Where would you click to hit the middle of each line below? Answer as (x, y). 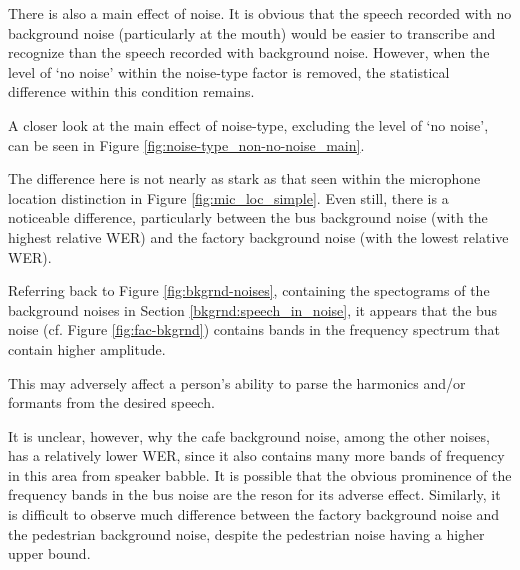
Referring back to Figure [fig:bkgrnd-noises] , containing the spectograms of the (249, 290)
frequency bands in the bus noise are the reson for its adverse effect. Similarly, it (254, 494)
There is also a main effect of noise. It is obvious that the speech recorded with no (260, 13)
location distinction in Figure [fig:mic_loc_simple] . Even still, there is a (228, 197)
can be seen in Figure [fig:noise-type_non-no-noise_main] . (186, 144)
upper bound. (49, 553)
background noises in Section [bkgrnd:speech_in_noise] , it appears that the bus (253, 309)
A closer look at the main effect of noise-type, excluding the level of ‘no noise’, (248, 124)
